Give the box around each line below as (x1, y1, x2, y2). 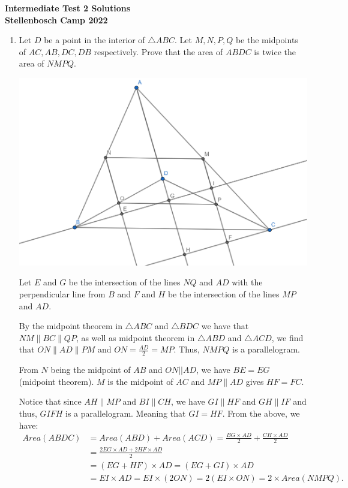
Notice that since (19, 395, 82, 408)
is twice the (254, 45, 296, 58)
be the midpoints (235, 34, 298, 46)
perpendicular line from (19, 287, 106, 300)
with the (232, 276, 263, 288)
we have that (201, 320, 249, 332)
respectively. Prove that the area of (94, 45, 223, 58)
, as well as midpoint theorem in (76, 331, 195, 344)
